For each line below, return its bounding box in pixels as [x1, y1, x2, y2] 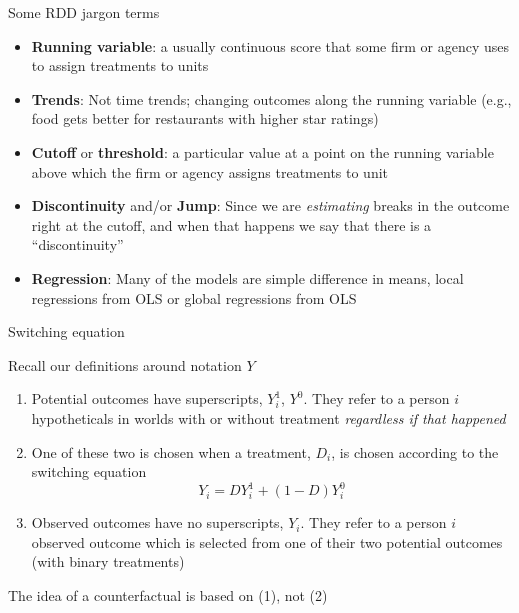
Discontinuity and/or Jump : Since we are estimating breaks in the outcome [31, 195, 510, 216]
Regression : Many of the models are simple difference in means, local [31, 267, 464, 288]
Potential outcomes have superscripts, [31, 388, 263, 409]
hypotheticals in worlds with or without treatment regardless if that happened [31, 407, 506, 428]
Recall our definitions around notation [8, 354, 242, 375]
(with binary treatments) [31, 551, 185, 572]
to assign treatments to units [31, 55, 209, 76]
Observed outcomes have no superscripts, [31, 512, 284, 533]
